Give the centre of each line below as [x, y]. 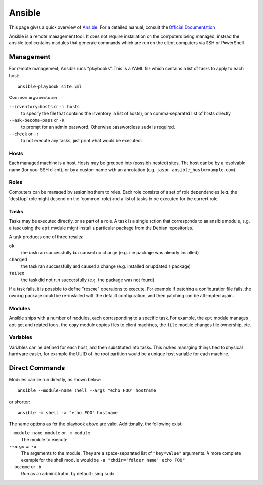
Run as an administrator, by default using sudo [68, 474]
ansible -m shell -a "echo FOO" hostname [68, 413]
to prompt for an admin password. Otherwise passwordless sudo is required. [98, 127]
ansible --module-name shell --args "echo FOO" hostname [87, 391]
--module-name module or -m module [50, 433]
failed [17, 273]
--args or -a [23, 446]
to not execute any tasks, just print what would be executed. [82, 140]
